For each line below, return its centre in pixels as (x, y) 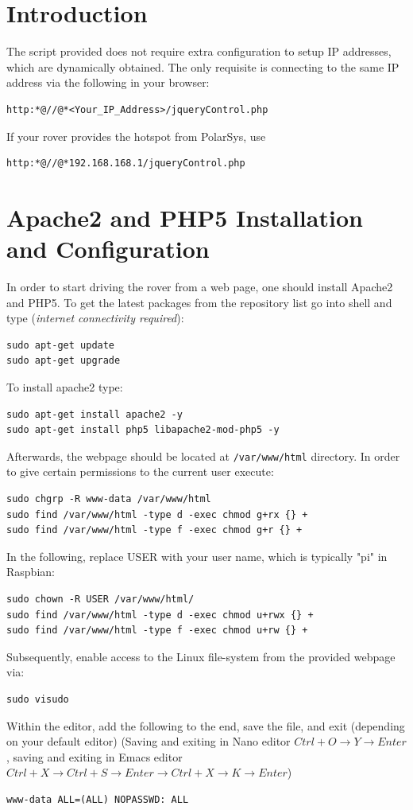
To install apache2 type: (65, 386)
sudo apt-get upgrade (64, 361)
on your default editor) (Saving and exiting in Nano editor (149, 741)
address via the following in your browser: (108, 82)
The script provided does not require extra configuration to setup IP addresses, (199, 51)
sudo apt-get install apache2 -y (95, 414)
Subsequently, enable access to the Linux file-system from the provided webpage (201, 656)
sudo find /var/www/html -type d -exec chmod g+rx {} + (157, 514)
